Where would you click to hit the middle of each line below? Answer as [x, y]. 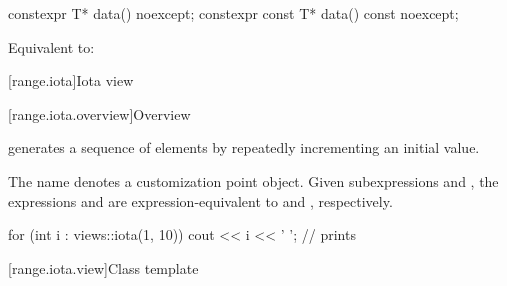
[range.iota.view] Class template [103, 267]
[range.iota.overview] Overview [99, 113]
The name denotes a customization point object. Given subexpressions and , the [253, 180]
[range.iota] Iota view [71, 80]
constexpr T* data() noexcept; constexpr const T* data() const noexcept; [233, 13]
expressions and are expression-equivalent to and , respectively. [200, 200]
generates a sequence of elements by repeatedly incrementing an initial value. [244, 147]
